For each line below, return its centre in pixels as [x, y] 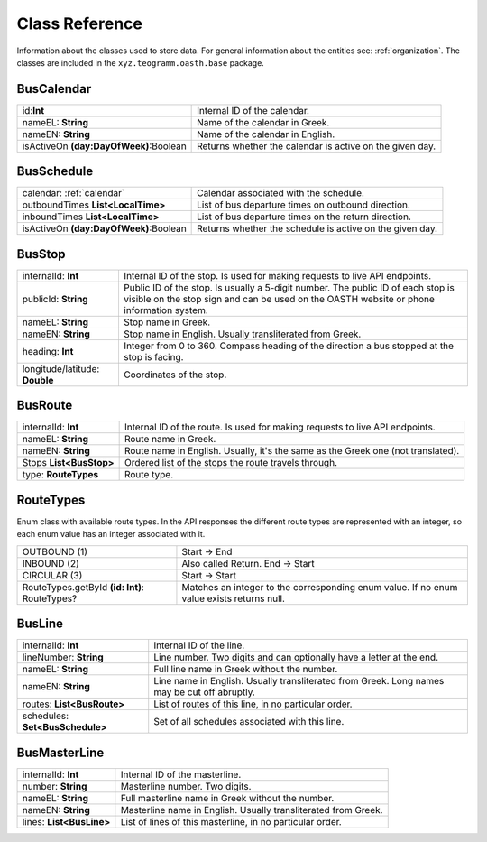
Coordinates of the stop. [175, 375]
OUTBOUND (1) [55, 551]
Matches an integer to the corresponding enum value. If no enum [320, 587]
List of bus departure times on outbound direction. [303, 205]
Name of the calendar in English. [266, 134]
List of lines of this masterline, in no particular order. [231, 821]
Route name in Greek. [170, 440]
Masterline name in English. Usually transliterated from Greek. [252, 810]
